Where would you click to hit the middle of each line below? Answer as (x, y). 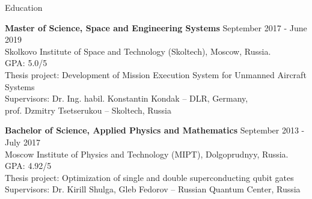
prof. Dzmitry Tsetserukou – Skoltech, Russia (88, 110)
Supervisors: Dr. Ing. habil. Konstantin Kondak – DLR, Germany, (127, 98)
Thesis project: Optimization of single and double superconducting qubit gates (149, 177)
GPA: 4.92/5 (28, 166)
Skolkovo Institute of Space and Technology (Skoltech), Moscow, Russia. (138, 51)
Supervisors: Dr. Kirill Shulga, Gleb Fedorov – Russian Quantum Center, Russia (153, 189)
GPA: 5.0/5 (26, 63)
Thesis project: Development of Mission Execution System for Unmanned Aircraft (156, 74)
